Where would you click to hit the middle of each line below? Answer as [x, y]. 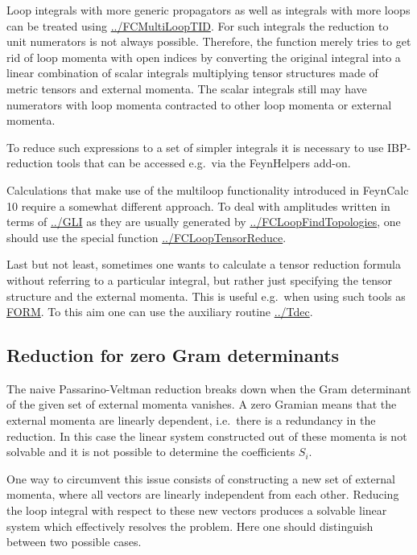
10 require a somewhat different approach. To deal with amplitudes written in [198, 206]
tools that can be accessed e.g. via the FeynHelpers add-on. [204, 163]
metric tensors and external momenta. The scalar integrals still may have [187, 88]
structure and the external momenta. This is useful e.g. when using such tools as [206, 296]
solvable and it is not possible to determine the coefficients [151, 452]
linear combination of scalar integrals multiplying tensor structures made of [192, 73]
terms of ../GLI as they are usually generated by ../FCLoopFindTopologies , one [204, 222]
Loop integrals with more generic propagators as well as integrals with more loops [208, 10]
